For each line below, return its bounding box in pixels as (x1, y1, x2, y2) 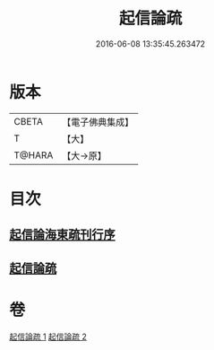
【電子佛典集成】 (62, 116, 134, 128)
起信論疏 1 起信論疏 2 (9, 331, 88, 342)
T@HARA (13, 149, 54, 162)
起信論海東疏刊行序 (9, 227, 116, 242)
